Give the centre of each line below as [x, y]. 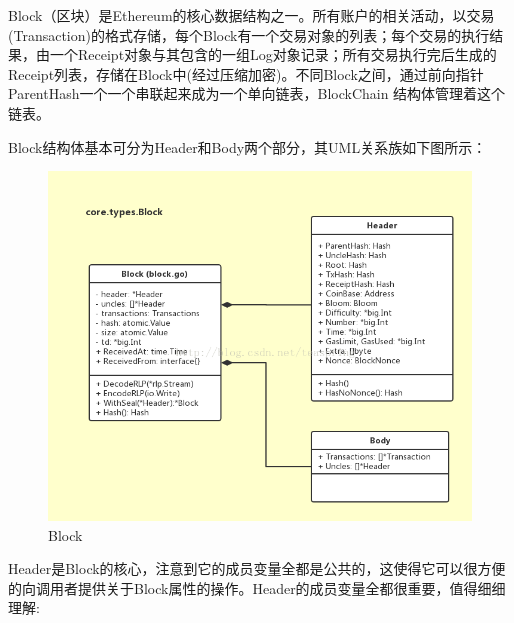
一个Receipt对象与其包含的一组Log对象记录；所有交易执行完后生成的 [273, 54]
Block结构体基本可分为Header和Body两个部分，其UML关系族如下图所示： [247, 146]
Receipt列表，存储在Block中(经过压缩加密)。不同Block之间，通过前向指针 [246, 73]
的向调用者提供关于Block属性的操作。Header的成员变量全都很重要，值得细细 [257, 587]
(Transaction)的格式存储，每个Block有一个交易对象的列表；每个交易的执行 [249, 34]
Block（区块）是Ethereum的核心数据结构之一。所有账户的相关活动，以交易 [251, 15]
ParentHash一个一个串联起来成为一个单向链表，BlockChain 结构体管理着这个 [257, 93]
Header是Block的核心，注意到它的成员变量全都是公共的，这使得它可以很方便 [257, 568]
